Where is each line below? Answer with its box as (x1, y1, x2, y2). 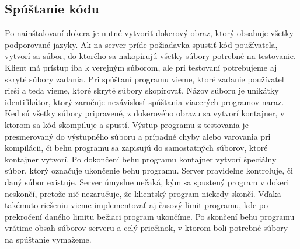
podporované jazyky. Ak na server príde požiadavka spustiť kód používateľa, (5, 38, 278, 50)
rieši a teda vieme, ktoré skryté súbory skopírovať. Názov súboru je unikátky (5, 84, 279, 96)
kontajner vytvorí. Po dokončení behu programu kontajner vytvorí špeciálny (5, 153, 277, 165)
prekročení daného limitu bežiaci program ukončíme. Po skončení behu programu (5, 210, 295, 222)
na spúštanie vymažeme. (5, 233, 92, 245)
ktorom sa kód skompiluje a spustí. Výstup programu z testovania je (5, 118, 249, 130)
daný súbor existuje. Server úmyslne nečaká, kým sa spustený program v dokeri (5, 175, 289, 188)
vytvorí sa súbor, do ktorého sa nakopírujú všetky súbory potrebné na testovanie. (5, 50, 296, 62)
